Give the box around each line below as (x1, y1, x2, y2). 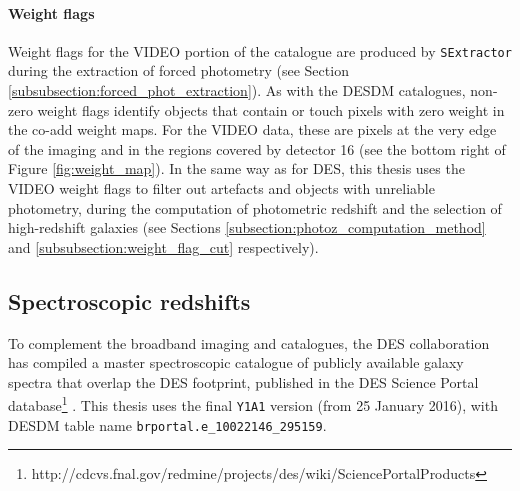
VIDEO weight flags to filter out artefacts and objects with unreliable (8, 178, 435, 199)
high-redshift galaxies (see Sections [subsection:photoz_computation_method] (8, 217, 486, 238)
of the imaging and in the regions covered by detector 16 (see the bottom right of (8, 138, 506, 159)
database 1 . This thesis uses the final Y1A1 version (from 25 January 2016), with (8, 392, 498, 416)
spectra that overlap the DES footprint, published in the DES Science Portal (8, 371, 479, 392)
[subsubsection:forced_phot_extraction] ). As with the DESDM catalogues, (8, 80, 466, 101)
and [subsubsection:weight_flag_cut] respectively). (8, 236, 319, 257)
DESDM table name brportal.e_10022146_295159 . (8, 414, 327, 435)
